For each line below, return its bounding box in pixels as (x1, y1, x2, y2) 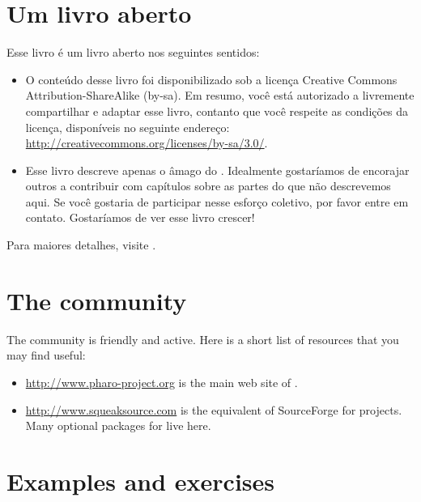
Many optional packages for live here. (25, 417, 211, 434)
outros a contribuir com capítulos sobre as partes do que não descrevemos (25, 177, 391, 194)
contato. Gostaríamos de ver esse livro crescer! (25, 209, 255, 226)
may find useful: (6, 347, 86, 364)
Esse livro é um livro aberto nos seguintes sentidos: (6, 44, 260, 61)
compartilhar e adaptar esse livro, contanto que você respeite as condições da (25, 102, 409, 119)
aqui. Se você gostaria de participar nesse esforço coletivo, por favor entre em (25, 193, 409, 210)
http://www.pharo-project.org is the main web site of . (25, 373, 298, 390)
